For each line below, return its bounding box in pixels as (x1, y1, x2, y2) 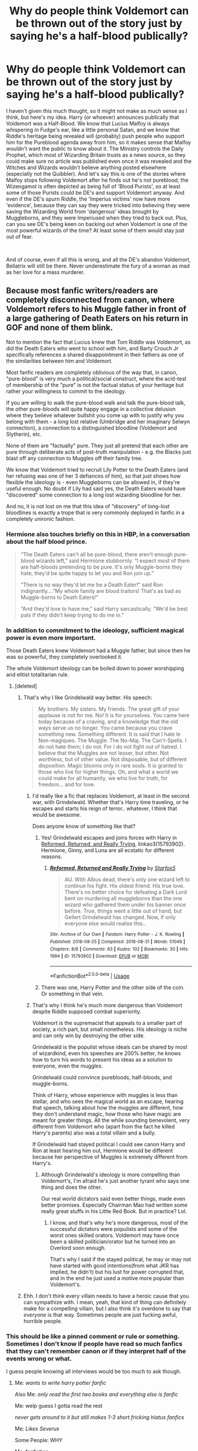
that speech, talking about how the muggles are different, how (32, 1104, 184, 1111)
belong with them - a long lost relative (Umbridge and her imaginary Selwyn (6, 418, 190, 425)
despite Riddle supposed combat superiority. (32, 1008, 141, 1015)
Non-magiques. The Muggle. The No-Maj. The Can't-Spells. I (38, 737, 187, 744)
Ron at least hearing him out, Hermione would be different (32, 1147, 173, 1154)
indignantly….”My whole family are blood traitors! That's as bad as (20, 588, 181, 595)
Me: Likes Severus (14, 1425, 60, 1432)
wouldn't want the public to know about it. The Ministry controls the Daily (6, 145, 184, 152)
